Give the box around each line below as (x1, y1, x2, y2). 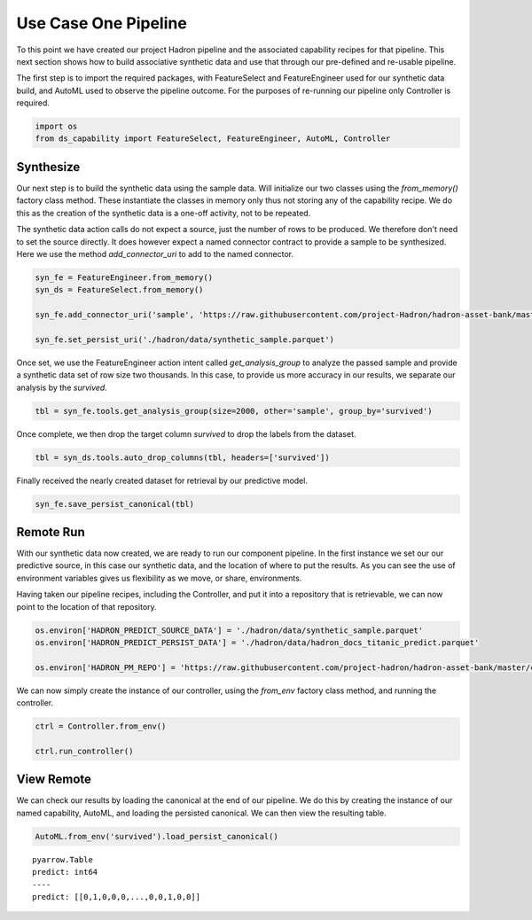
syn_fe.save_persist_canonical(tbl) (35, 499, 195, 509)
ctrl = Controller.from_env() (35, 721, 167, 731)
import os (35, 121, 78, 132)
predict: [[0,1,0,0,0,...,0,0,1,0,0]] (32, 892, 201, 901)
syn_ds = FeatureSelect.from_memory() (35, 285, 204, 295)
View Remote (16, 772, 92, 787)
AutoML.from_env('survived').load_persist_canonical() (35, 831, 278, 841)
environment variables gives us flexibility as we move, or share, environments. (16, 573, 302, 583)
